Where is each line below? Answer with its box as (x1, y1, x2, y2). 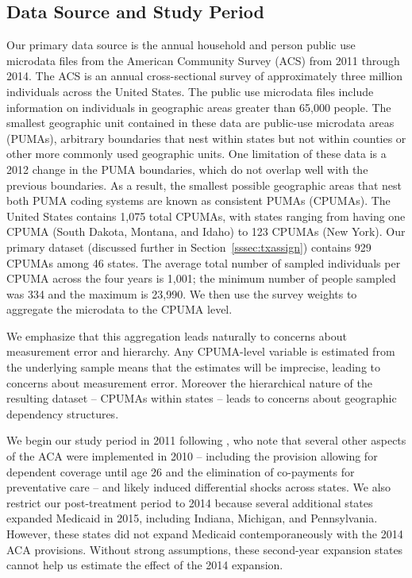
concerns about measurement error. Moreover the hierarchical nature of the (6, 374, 372, 391)
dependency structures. (6, 405, 119, 422)
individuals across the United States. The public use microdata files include (6, 83, 374, 99)
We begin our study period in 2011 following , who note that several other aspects (6, 432, 406, 449)
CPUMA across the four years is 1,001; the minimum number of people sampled (6, 270, 396, 287)
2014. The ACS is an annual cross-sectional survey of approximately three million (6, 67, 403, 84)
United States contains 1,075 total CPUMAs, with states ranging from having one (6, 207, 406, 224)
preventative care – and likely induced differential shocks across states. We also (6, 479, 391, 495)
